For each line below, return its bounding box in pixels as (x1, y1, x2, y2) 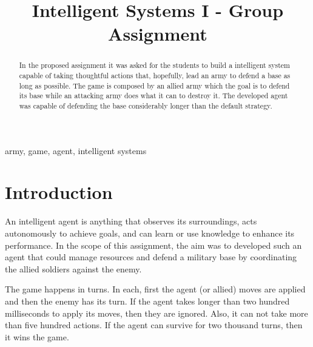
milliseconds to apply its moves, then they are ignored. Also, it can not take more (5, 306, 308, 319)
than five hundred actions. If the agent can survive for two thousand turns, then (5, 318, 303, 331)
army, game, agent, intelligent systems (5, 144, 147, 157)
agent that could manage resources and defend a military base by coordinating (5, 251, 297, 263)
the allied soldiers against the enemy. (5, 262, 142, 275)
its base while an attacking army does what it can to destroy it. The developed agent (19, 90, 288, 101)
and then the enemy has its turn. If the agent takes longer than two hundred (5, 294, 290, 307)
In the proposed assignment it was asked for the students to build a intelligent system (19, 60, 290, 70)
